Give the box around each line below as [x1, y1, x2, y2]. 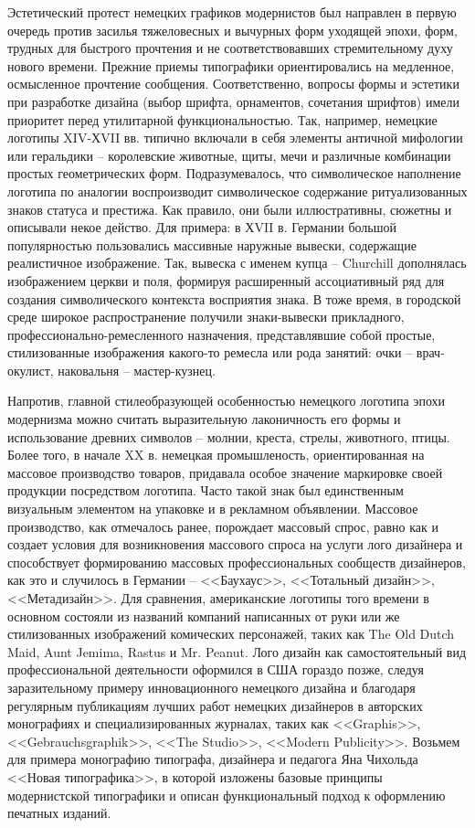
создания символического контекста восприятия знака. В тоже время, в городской [7, 289, 461, 308]
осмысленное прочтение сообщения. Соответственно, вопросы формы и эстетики [7, 74, 459, 93]
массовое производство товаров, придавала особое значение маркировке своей [7, 462, 443, 482]
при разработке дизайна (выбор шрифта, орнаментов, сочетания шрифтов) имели [7, 91, 459, 111]
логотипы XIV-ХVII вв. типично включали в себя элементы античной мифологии [7, 128, 463, 147]
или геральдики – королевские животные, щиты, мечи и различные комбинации [7, 145, 451, 165]
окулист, [7, 360, 54, 379]
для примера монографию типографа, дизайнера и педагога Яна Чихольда [7, 749, 418, 769]
